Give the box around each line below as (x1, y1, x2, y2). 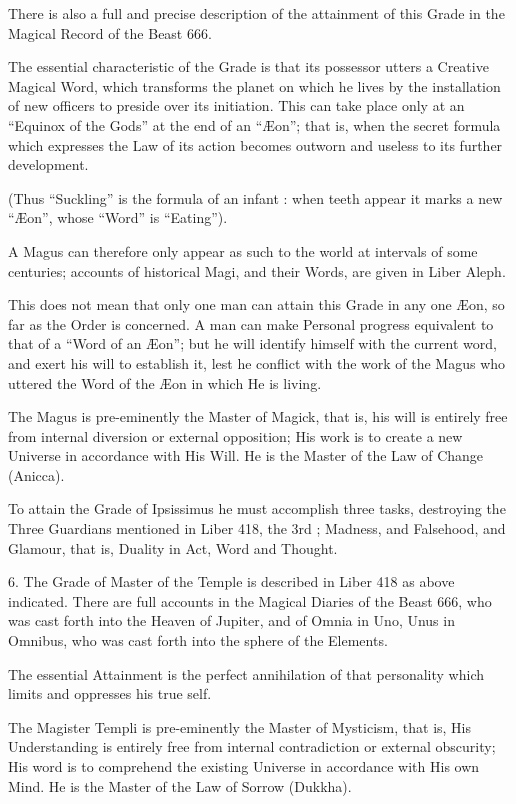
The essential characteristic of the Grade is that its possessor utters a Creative (8, 56, 489, 77)
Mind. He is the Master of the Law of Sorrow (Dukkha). (8, 775, 352, 796)
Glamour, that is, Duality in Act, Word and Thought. (8, 537, 338, 558)
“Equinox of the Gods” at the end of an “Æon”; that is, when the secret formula (8, 114, 501, 135)
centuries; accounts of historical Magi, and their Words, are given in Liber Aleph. (8, 260, 506, 281)
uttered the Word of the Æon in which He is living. (8, 372, 322, 393)
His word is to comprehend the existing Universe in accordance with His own (8, 756, 480, 776)
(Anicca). (8, 464, 65, 485)
